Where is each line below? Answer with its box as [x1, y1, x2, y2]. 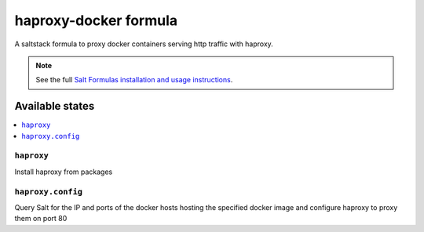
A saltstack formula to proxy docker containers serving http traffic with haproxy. [14, 39, 274, 49]
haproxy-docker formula [14, 12, 178, 29]
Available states [14, 100, 95, 113]
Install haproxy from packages [14, 167, 113, 176]
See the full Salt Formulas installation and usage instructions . [35, 75, 233, 85]
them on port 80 [14, 214, 68, 223]
